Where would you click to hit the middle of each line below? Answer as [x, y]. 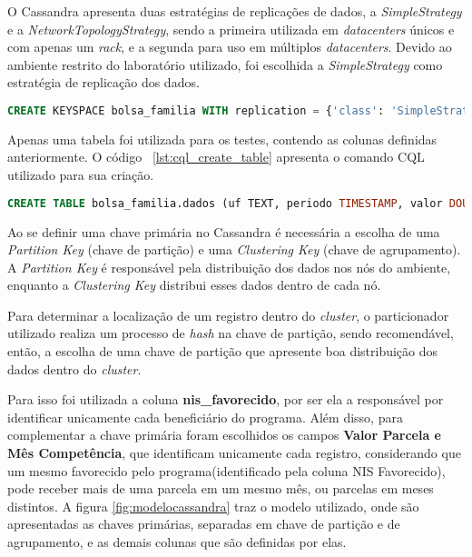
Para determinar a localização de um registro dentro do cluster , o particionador [228, 315]
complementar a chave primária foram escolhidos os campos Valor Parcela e [224, 435]
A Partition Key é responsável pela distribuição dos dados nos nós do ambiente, [229, 267]
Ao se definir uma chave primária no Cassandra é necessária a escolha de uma [224, 231]
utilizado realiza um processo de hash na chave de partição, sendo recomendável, [231, 333]
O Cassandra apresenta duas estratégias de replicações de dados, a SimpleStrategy [235, 11]
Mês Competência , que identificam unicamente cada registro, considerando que [234, 453]
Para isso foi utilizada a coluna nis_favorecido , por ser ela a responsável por [226, 399]
